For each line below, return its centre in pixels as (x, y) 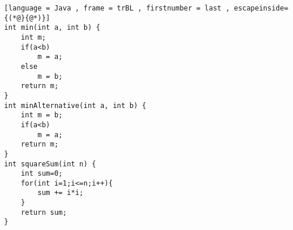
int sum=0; (42, 174)
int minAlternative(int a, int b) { (75, 105)
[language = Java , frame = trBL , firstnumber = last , (117, 8)
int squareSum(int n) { (50, 164)
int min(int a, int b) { (52, 28)
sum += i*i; (61, 193)
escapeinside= (261, 8)
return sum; (44, 212)
